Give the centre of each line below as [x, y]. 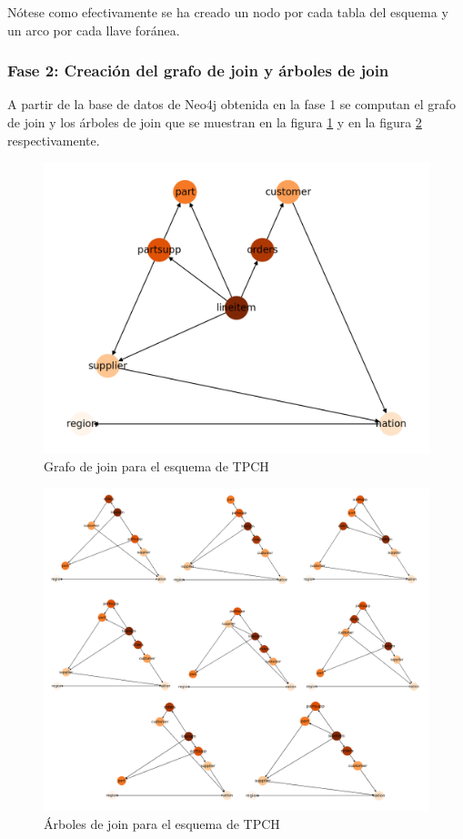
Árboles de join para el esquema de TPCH [162, 823]
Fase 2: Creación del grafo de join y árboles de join [198, 71]
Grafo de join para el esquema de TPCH [156, 466]
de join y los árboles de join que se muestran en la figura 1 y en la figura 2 [215, 122]
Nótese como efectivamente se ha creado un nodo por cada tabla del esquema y [228, 12]
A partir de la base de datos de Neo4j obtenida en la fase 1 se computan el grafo [232, 104]
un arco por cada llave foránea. [94, 30]
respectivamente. [54, 140]
